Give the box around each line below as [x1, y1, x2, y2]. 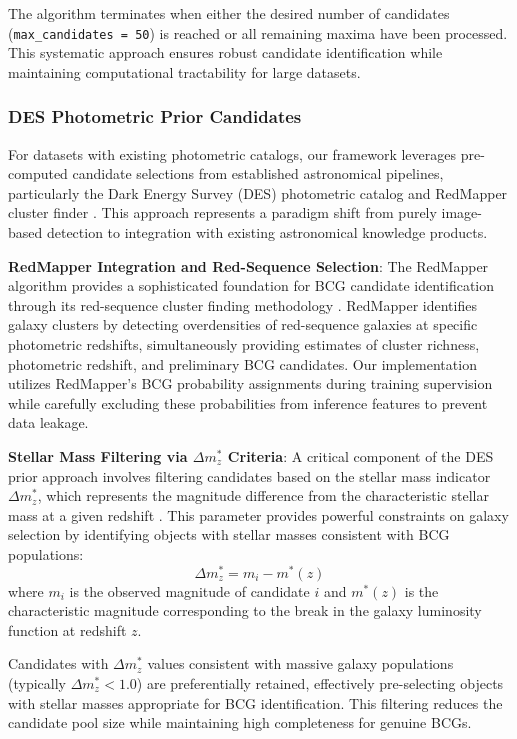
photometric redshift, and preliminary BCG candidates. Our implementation [8, 353, 477, 374]
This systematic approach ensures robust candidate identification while [8, 42, 443, 63]
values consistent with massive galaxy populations [147, 653, 454, 674]
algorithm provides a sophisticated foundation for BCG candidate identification [8, 275, 495, 296]
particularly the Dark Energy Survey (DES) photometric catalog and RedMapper [8, 182, 508, 203]
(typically [8, 672, 66, 693]
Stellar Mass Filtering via [8, 445, 188, 466]
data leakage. [8, 412, 89, 433]
